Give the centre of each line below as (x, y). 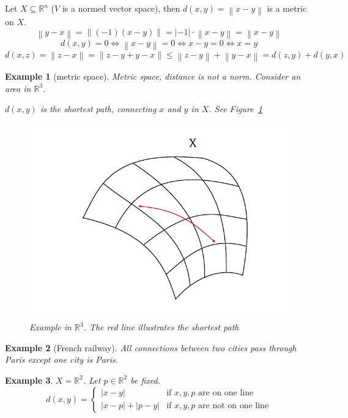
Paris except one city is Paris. (62, 359)
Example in (50, 327)
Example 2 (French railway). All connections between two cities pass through (151, 347)
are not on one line (234, 406)
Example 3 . (29, 380)
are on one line (226, 393)
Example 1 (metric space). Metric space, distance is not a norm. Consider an (153, 76)
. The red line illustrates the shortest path (161, 327)
